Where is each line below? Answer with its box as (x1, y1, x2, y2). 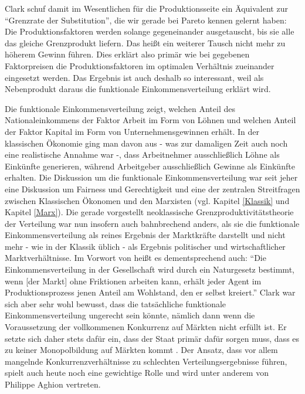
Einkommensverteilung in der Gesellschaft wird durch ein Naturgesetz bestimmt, (5, 263, 294, 276)
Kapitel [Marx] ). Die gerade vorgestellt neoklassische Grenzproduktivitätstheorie (5, 206, 294, 218)
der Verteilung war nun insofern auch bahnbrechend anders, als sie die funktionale (5, 217, 300, 229)
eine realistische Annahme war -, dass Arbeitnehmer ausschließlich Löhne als (5, 148, 280, 161)
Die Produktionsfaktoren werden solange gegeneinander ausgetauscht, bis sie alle (5, 25, 294, 38)
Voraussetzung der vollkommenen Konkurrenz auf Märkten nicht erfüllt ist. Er (5, 321, 287, 333)
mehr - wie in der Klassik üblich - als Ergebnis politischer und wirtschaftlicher (5, 240, 286, 252)
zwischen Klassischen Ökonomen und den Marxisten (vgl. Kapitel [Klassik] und (5, 194, 290, 206)
